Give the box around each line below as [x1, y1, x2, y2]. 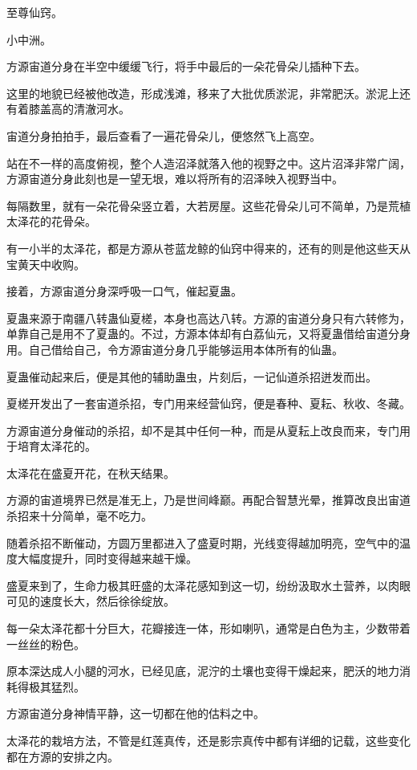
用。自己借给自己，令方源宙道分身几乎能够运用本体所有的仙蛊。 [6, 340, 343, 357]
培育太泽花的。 [17, 438, 96, 454]
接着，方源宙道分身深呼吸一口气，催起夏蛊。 [6, 283, 242, 299]
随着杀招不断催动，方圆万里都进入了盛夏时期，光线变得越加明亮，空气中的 [6, 534, 399, 551]
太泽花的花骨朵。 [6, 213, 96, 230]
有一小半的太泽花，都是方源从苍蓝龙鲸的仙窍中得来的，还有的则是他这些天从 [6, 239, 411, 256]
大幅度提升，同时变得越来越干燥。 [17, 550, 197, 567]
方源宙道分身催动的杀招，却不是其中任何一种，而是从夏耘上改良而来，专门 [6, 422, 399, 438]
